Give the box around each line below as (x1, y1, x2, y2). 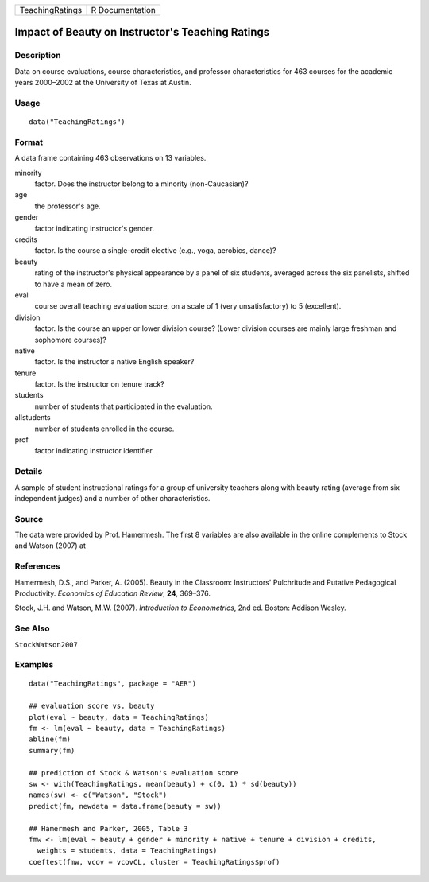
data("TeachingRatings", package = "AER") (29, 679, 197, 688)
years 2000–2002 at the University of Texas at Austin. (14, 78, 192, 87)
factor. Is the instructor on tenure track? (34, 379, 164, 389)
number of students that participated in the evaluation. (34, 402, 213, 411)
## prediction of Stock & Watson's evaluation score (29, 768, 238, 777)
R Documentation (91, 5, 157, 15)
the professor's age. (34, 201, 101, 211)
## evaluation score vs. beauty (29, 701, 155, 711)
